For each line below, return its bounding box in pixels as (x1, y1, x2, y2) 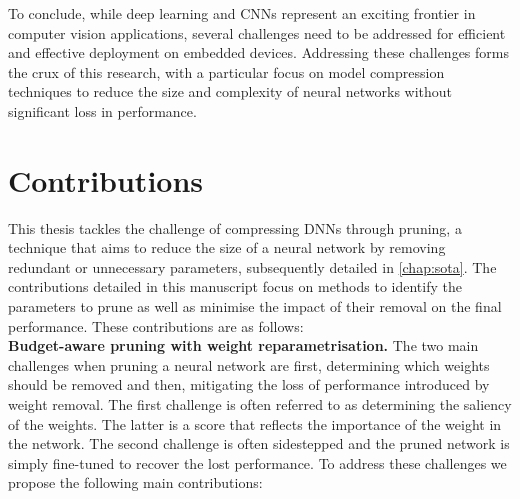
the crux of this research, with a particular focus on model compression (8, 61, 445, 82)
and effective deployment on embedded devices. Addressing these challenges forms (8, 42, 509, 63)
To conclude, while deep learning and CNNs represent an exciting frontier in (8, 3, 476, 23)
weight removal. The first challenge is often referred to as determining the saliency (8, 394, 512, 415)
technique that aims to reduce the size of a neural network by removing (8, 237, 446, 258)
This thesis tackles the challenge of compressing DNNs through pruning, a (8, 217, 462, 238)
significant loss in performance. (8, 100, 197, 121)
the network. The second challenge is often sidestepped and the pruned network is (8, 433, 510, 454)
